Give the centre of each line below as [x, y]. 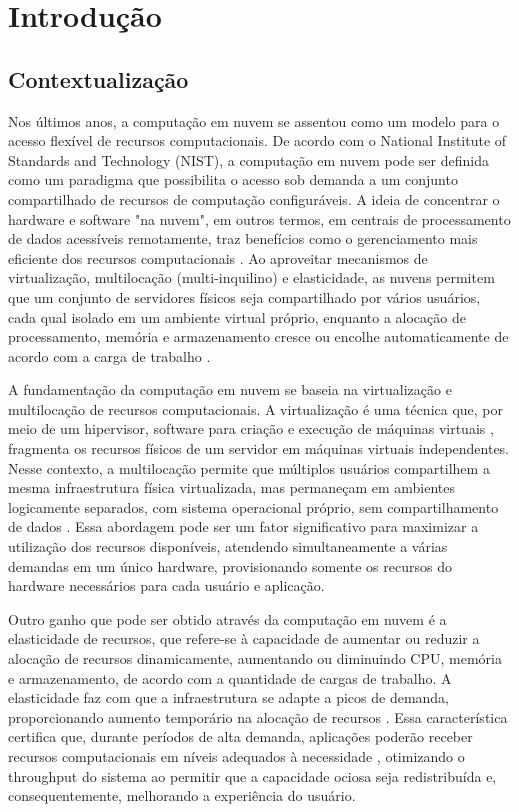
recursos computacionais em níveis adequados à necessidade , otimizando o [236, 755]
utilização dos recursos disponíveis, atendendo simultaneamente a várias [228, 546]
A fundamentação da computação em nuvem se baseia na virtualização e [230, 389]
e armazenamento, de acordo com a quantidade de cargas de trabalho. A [230, 677]
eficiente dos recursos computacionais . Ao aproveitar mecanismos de [218, 257]
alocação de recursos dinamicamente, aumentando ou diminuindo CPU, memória [255, 658]
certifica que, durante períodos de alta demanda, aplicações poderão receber [240, 736]
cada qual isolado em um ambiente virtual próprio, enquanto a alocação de [237, 316]
